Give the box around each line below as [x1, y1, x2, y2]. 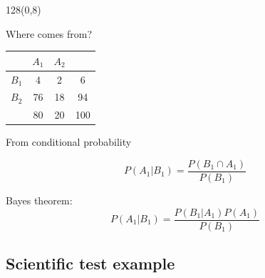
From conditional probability [6, 134, 132, 149]
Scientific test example [6, 252, 175, 274]
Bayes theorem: [6, 192, 73, 207]
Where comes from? [6, 26, 93, 41]
